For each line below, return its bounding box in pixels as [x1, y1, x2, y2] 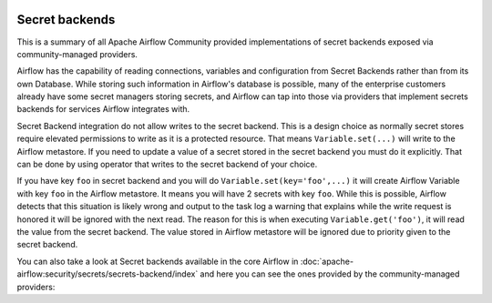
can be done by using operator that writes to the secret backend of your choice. [16, 159, 318, 170]
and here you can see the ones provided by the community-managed [200, 268, 460, 279]
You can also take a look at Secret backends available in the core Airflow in [16, 256, 299, 267]
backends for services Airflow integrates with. [16, 104, 190, 115]
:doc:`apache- [300, 256, 354, 267]
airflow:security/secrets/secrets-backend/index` [16, 268, 199, 279]
